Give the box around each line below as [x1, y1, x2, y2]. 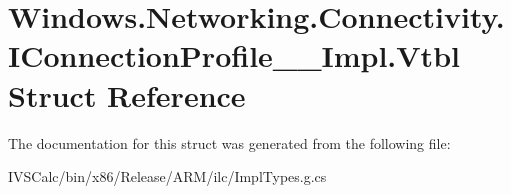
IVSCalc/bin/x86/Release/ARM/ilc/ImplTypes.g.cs [8, 166, 327, 187]
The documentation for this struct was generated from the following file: [8, 132, 451, 153]
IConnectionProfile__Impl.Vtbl [8, 35, 460, 76]
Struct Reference [8, 74, 246, 115]
